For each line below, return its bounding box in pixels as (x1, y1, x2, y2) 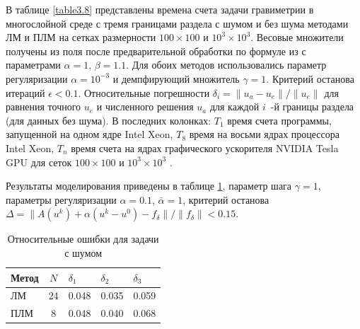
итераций (6, 85, 45, 100)
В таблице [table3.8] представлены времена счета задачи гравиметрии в (6, 2, 314, 16)
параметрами (6, 57, 61, 72)
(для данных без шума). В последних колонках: (6, 112, 211, 127)
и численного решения (96, 99, 194, 114)
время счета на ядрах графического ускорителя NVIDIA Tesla (71, 140, 339, 155)
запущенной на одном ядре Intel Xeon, (6, 127, 173, 142)
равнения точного (6, 99, 81, 114)
